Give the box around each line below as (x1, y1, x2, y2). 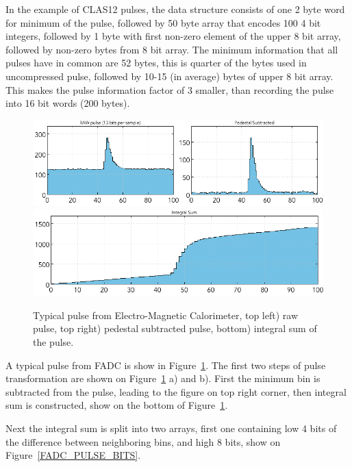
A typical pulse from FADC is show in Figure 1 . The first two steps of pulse (5, 357, 326, 372)
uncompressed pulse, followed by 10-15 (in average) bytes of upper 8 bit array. (5, 68, 334, 83)
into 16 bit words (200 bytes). (5, 96, 130, 110)
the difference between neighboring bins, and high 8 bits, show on (5, 434, 281, 449)
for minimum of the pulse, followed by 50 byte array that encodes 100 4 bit (5, 15, 321, 29)
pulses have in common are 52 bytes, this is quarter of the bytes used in (5, 55, 307, 70)
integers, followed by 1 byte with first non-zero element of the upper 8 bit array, (5, 29, 341, 43)
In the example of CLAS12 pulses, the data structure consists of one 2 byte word (5, 2, 345, 16)
